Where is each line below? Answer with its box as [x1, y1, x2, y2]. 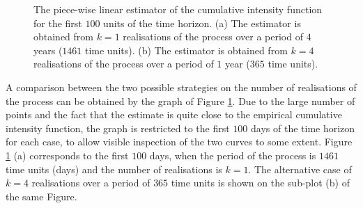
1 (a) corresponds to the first [6, 147, 129, 162]
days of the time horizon [251, 120, 355, 135]
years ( [33, 42, 63, 57]
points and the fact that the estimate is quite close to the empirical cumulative [6, 107, 342, 122]
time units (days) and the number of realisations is [6, 161, 222, 176]
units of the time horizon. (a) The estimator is [103, 15, 301, 30]
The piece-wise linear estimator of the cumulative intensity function [33, 2, 323, 16]
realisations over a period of [31, 175, 150, 190]
